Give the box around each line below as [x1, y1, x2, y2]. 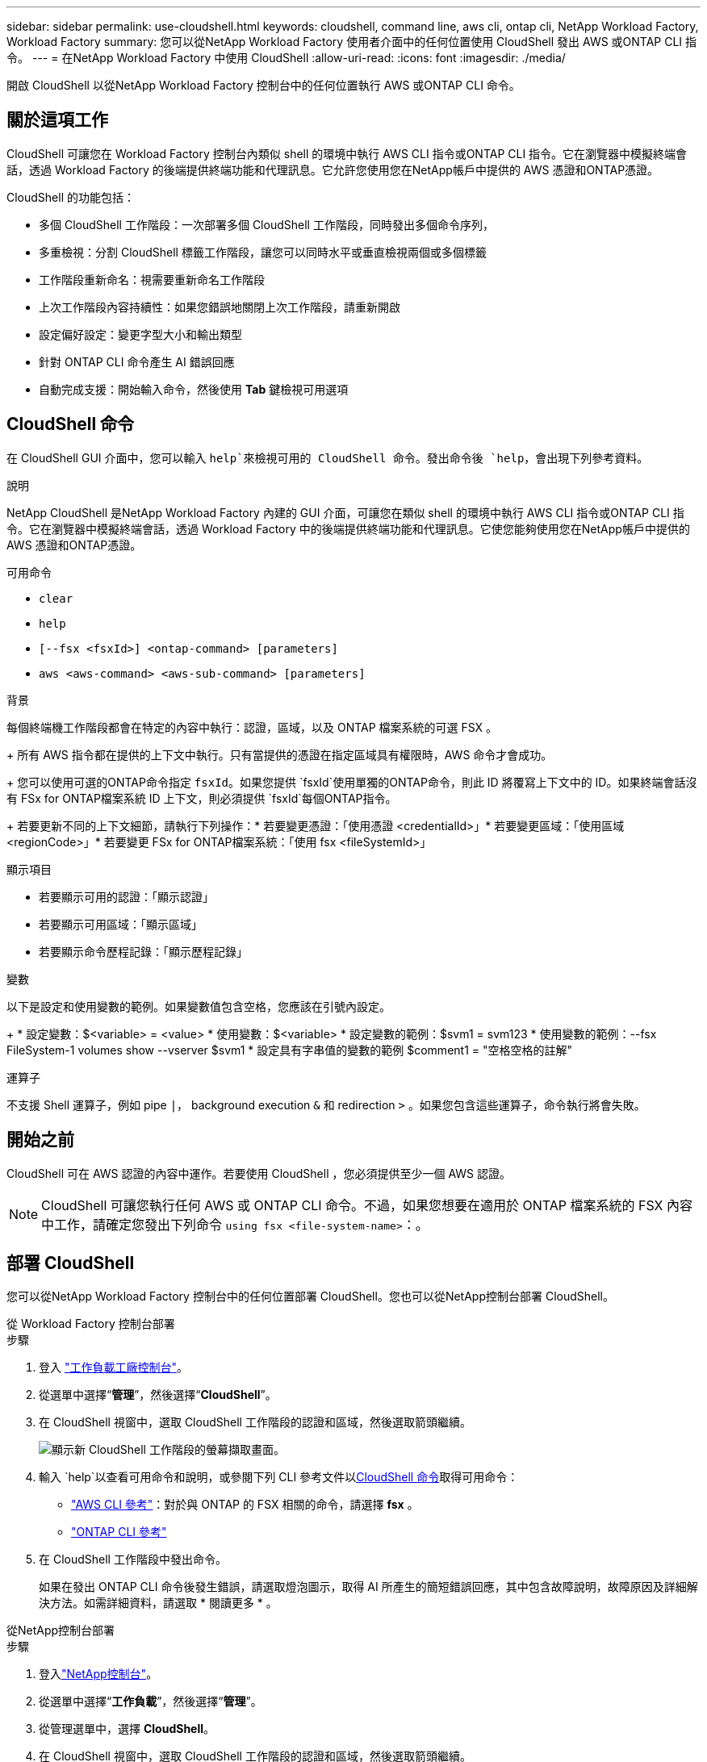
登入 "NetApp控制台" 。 [39, 1667, 158, 1681]
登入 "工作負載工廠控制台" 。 [39, 1360, 188, 1375]
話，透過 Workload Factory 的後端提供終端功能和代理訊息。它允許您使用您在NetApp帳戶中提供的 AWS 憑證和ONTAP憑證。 [6, 162, 659, 177]
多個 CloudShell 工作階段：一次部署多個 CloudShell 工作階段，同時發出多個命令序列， [39, 217, 494, 232]
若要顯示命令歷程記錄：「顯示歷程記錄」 [39, 944, 248, 958]
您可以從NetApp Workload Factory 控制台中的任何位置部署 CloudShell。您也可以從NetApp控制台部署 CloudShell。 [6, 1289, 614, 1304]
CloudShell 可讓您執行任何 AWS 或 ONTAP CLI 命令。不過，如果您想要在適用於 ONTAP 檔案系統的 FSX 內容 [41, 1196, 692, 1213]
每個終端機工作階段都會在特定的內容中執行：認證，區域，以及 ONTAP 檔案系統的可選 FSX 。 [6, 720, 498, 734]
